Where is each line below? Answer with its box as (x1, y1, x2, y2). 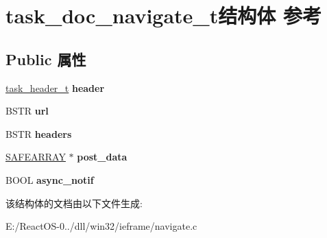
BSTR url (5, 104, 49, 118)
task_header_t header (5, 80, 105, 95)
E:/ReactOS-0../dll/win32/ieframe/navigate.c (5, 219, 197, 233)
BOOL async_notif (5, 172, 94, 187)
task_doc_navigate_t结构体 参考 (5, 1, 322, 29)
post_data (77, 150, 128, 164)
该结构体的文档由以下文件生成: (5, 195, 143, 210)
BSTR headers (5, 126, 72, 141)
